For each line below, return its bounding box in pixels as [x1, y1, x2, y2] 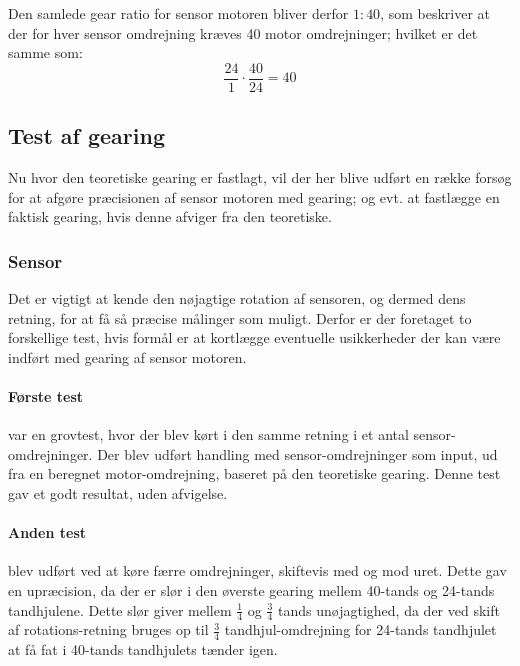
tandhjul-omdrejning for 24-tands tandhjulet [224, 619, 497, 640]
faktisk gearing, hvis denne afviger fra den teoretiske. [8, 206, 332, 227]
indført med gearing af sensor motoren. [8, 346, 247, 367]
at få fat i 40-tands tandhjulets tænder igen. [8, 639, 278, 660]
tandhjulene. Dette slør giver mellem [8, 599, 232, 620]
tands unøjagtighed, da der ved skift [278, 599, 500, 620]
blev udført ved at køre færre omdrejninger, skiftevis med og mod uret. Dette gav [8, 560, 507, 581]
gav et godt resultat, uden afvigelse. [8, 483, 228, 503]
